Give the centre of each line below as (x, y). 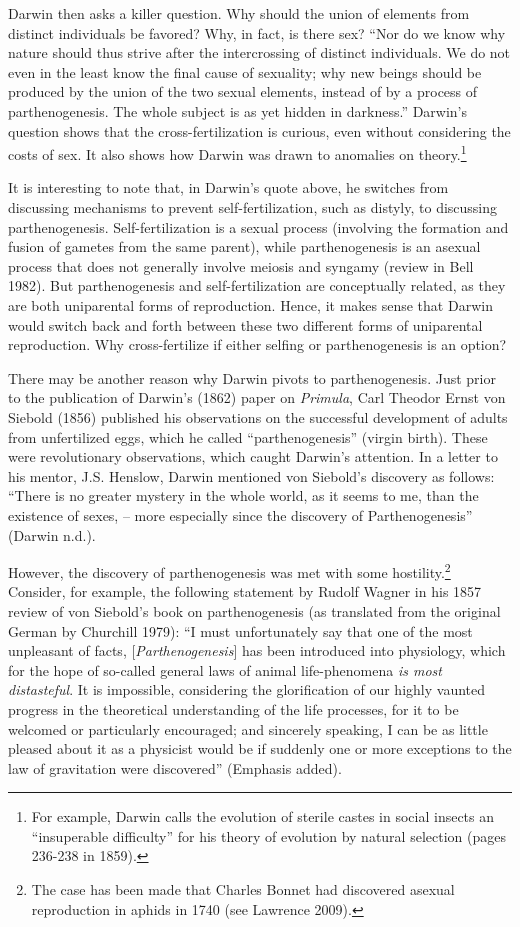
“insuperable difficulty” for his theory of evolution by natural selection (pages (268, 835)
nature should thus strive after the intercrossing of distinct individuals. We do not (259, 52)
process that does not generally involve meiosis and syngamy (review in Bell (241, 265)
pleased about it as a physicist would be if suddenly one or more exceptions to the (260, 748)
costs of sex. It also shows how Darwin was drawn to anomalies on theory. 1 (237, 152)
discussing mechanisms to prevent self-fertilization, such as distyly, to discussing (253, 207)
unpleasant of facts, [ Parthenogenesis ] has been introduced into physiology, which (257, 650)
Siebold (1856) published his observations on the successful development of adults (258, 416)
